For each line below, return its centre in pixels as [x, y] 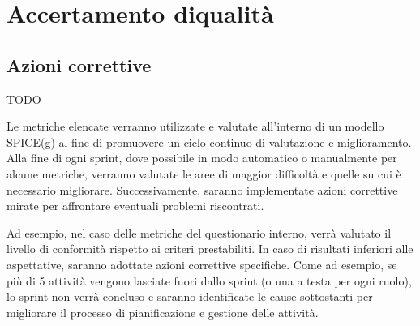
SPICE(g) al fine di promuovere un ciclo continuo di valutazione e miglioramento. [209, 142]
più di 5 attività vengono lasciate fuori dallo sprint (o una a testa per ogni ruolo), [209, 280]
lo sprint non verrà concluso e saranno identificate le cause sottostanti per [190, 296]
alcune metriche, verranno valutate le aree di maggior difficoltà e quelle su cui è [204, 173]
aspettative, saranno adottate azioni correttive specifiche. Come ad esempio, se [202, 264]
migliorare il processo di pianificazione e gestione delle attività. [163, 312]
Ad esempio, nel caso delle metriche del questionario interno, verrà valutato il [199, 232]
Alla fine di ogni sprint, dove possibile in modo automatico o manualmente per [202, 158]
